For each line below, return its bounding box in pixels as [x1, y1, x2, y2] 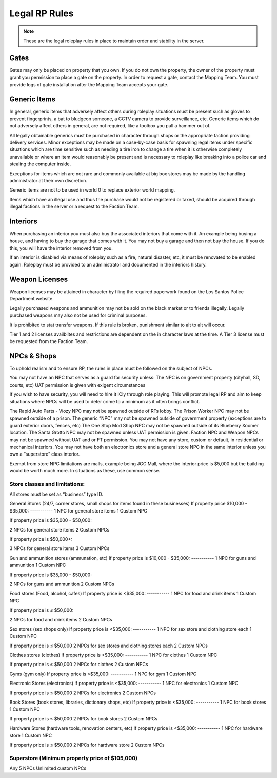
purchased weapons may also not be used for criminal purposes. [9, 312, 147, 318]
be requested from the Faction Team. [9, 338, 88, 344]
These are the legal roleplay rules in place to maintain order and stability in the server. [23, 37, 205, 44]
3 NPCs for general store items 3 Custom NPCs [9, 545, 110, 552]
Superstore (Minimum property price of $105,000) [9, 754, 138, 762]
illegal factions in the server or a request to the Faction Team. [9, 203, 140, 210]
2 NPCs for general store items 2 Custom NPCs [9, 526, 110, 533]
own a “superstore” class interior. [9, 451, 80, 457]
